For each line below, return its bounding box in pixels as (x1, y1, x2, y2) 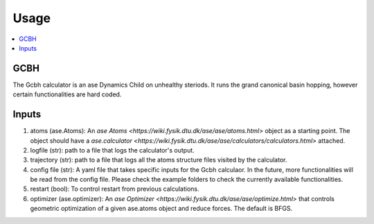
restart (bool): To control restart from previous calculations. (30, 184, 199, 193)
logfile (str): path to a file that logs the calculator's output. (30, 146, 195, 154)
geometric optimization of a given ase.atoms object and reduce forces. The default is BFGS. (30, 205, 293, 213)
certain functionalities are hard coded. (12, 90, 122, 98)
